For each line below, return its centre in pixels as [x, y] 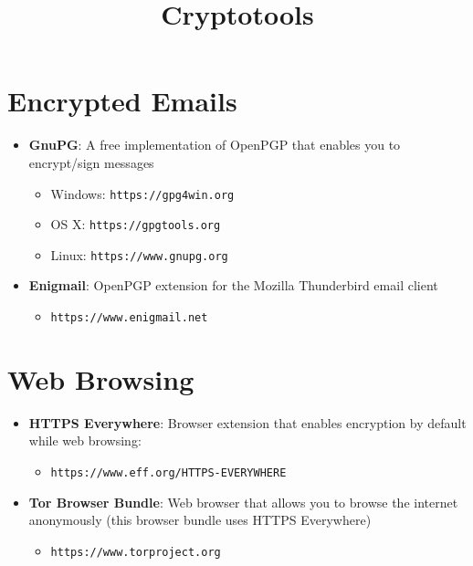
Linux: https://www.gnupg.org [139, 254]
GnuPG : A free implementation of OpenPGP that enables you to [215, 145]
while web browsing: [85, 440]
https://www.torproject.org [136, 552]
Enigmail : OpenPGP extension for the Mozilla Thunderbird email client [233, 285]
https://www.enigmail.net [129, 318]
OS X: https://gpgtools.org [136, 224]
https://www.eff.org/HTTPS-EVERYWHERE [168, 473]
